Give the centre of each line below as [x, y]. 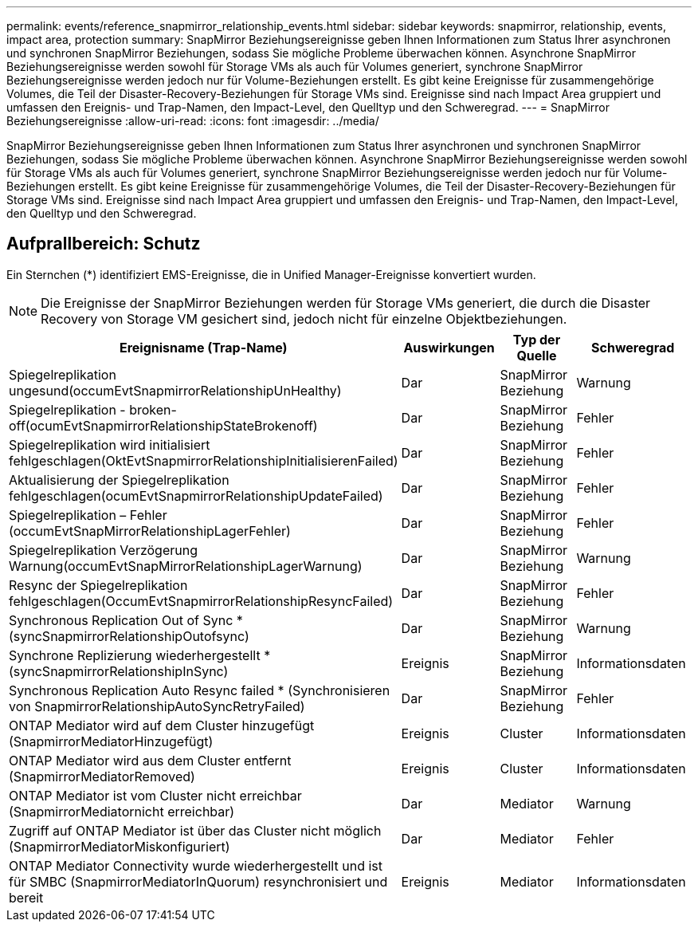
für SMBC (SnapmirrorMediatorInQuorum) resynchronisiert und [198, 881]
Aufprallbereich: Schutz [104, 244]
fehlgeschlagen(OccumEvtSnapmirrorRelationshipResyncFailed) [201, 601]
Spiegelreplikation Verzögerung [103, 550]
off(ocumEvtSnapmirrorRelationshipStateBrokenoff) [163, 425]
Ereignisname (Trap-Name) [203, 347]
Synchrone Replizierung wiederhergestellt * [140, 655]
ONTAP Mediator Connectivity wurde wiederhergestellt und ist [196, 865]
